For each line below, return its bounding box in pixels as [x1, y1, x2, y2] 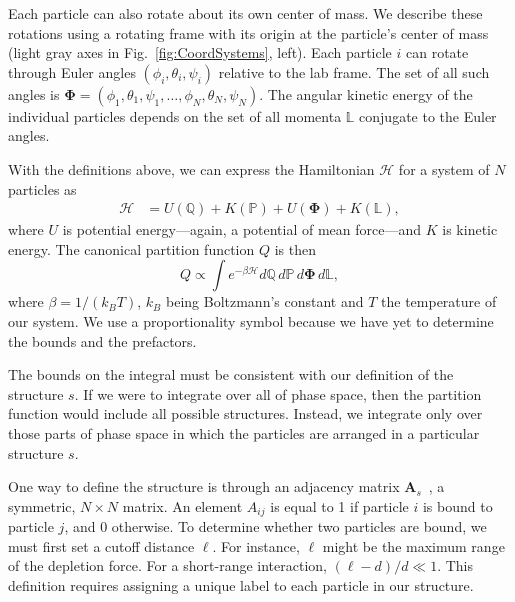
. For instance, [212, 535, 300, 556]
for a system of [398, 158, 490, 179]
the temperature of [381, 291, 497, 312]
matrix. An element [122, 495, 243, 516]
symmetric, [8, 495, 76, 516]
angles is [8, 83, 60, 104]
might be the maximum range [322, 535, 505, 556]
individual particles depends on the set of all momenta [8, 105, 342, 126]
